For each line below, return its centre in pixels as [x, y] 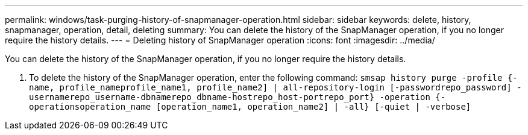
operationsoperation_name [90, 107]
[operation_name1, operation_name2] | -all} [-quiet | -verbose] [313, 107]
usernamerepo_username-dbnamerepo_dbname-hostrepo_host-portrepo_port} [202, 97]
